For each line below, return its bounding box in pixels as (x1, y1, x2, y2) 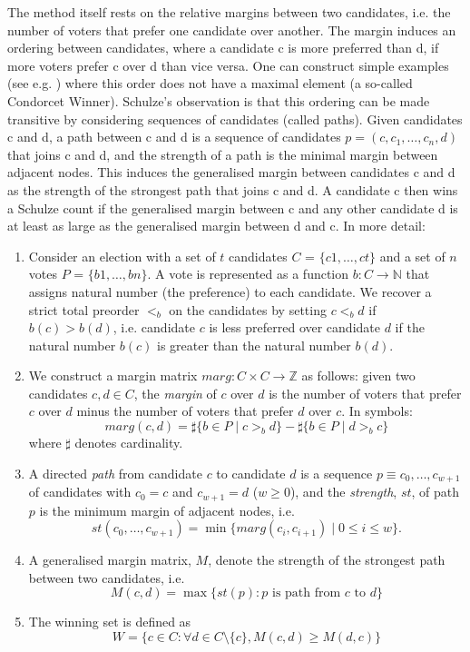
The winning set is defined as (28, 612, 191, 631)
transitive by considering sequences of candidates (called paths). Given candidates (7, 109, 463, 128)
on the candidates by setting (169, 300, 327, 319)
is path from (272, 587, 341, 600)
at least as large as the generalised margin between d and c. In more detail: (7, 216, 426, 235)
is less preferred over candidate (209, 318, 380, 337)
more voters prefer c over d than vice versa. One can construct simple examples (7, 55, 449, 74)
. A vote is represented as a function (147, 264, 349, 283)
